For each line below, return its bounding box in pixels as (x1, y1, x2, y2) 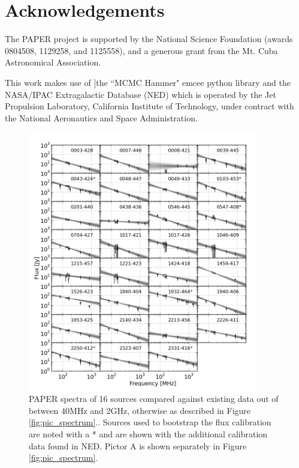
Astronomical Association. (5, 56, 101, 68)
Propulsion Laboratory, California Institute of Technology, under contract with (5, 100, 294, 112)
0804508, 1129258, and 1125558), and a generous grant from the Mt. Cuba (5, 44, 278, 56)
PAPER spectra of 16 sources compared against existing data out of (29, 392, 279, 405)
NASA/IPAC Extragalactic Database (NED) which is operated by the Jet (5, 88, 276, 100)
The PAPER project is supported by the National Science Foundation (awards (5, 32, 293, 45)
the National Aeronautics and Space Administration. (5, 111, 198, 124)
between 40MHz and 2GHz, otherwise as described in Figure (29, 404, 251, 416)
